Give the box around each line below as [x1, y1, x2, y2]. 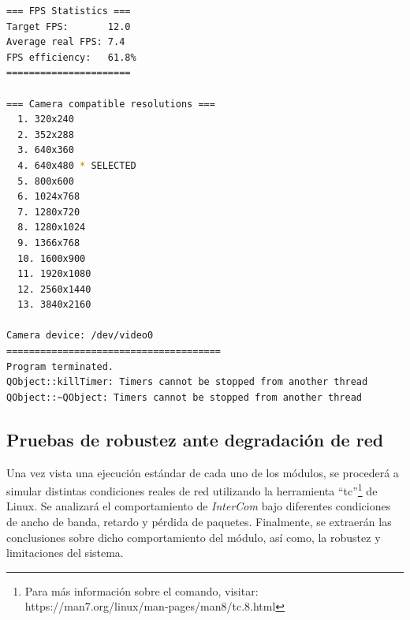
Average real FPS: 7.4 [6, 36, 125, 48]
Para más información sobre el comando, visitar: [24, 582, 259, 599]
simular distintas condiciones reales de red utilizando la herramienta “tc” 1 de [6, 480, 378, 499]
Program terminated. [6, 360, 114, 372]
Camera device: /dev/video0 [6, 330, 154, 342]
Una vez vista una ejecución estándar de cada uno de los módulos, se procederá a [6, 464, 399, 480]
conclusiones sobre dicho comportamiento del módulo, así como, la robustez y [6, 528, 381, 545]
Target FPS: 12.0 [6, 21, 131, 32]
